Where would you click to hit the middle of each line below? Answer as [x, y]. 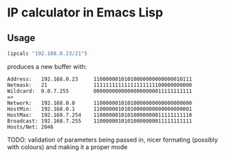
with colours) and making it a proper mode [67, 147]
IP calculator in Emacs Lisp [85, 13]
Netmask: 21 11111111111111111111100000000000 [100, 85]
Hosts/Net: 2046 [30, 127]
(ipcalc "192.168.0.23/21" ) [47, 53]
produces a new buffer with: [47, 66]
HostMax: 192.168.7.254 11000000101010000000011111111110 [100, 115]
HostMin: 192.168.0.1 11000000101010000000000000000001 [100, 109]
